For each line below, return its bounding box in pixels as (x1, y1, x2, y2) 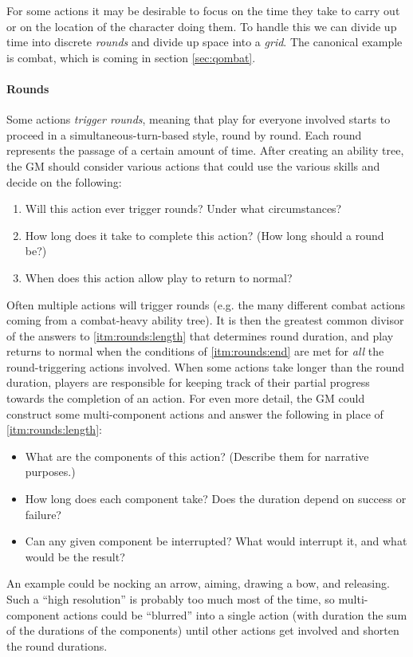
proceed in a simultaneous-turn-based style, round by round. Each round (6, 126, 362, 143)
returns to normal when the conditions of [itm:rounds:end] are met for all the (6, 343, 384, 360)
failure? (25, 506, 61, 522)
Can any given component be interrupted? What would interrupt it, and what (25, 533, 407, 549)
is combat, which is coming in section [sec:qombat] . (6, 49, 256, 65)
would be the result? (25, 548, 125, 565)
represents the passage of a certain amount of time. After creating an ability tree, (6, 142, 404, 159)
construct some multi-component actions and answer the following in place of (6, 405, 383, 422)
